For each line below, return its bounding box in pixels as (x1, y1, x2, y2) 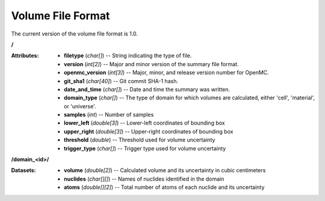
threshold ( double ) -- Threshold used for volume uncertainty (64, 136, 215, 144)
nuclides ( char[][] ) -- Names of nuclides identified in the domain (64, 175, 224, 182)
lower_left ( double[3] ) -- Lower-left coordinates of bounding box (64, 119, 225, 126)
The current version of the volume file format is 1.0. (11, 30, 138, 37)
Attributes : (11, 52, 39, 60)
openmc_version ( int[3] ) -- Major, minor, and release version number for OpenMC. (64, 69, 269, 76)
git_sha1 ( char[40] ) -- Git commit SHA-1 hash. (64, 77, 179, 84)
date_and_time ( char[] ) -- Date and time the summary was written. (64, 85, 231, 93)
